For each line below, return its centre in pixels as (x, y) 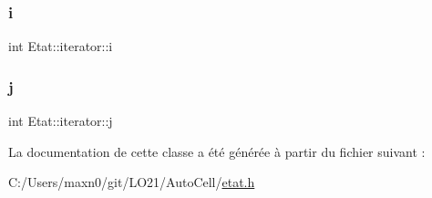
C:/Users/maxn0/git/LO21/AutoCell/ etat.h (132, 182)
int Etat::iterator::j (61, 121)
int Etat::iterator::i (61, 46)
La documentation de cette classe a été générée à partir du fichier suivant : (217, 151)
